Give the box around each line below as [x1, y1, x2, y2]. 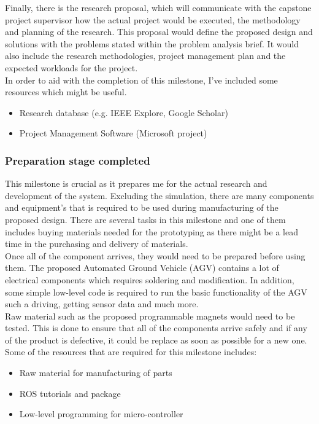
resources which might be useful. [5, 85, 127, 98]
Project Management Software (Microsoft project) [19, 127, 207, 139]
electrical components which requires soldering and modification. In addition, [5, 273, 294, 286]
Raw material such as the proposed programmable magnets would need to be [5, 309, 295, 322]
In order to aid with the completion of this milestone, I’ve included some [5, 73, 278, 86]
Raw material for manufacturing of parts [19, 366, 172, 379]
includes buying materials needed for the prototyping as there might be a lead [5, 225, 298, 238]
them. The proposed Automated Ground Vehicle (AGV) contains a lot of [5, 261, 279, 274]
